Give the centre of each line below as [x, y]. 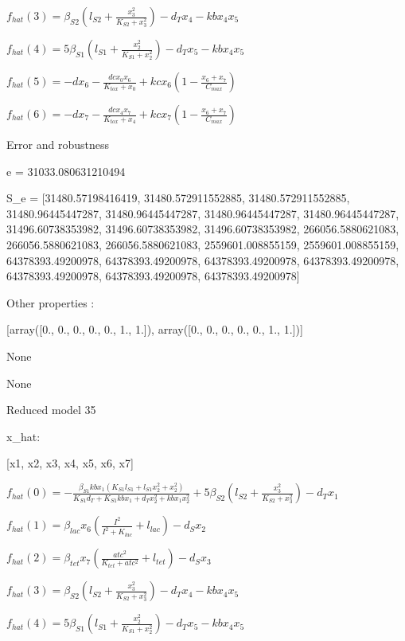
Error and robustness [58, 144]
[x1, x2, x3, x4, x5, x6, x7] [70, 463]
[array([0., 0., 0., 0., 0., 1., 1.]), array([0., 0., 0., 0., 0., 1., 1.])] [155, 329]
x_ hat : [23, 436]
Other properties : [51, 302]
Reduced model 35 [51, 410]
